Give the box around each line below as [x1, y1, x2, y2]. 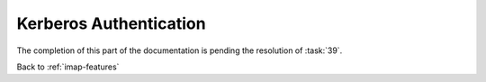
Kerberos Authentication [16, 14, 206, 33]
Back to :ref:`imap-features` [16, 61, 120, 72]
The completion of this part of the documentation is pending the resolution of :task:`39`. [16, 45, 343, 56]
